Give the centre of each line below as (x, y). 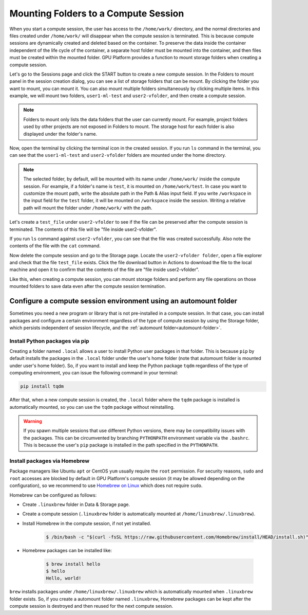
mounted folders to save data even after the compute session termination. (88, 286)
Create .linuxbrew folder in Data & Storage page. (76, 504)
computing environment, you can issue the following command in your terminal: (94, 373)
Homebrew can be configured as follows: (53, 495)
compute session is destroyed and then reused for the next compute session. (91, 606)
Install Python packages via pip (49, 341)
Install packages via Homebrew (50, 461)
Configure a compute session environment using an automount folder (123, 301)
